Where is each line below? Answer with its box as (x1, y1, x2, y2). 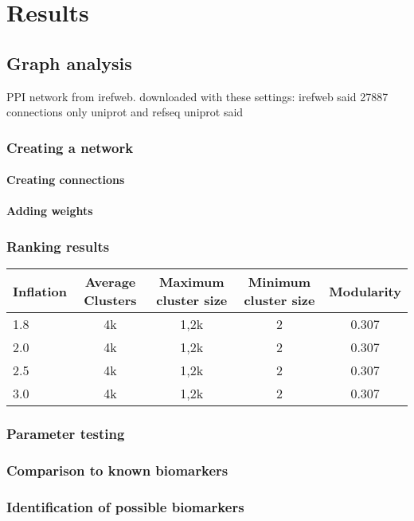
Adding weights (6, 202, 93, 219)
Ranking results (6, 236, 110, 256)
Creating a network (6, 137, 134, 157)
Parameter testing (6, 424, 125, 444)
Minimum (248, 272, 311, 292)
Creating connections (6, 171, 125, 188)
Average (84, 272, 136, 292)
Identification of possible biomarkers (6, 496, 244, 516)
